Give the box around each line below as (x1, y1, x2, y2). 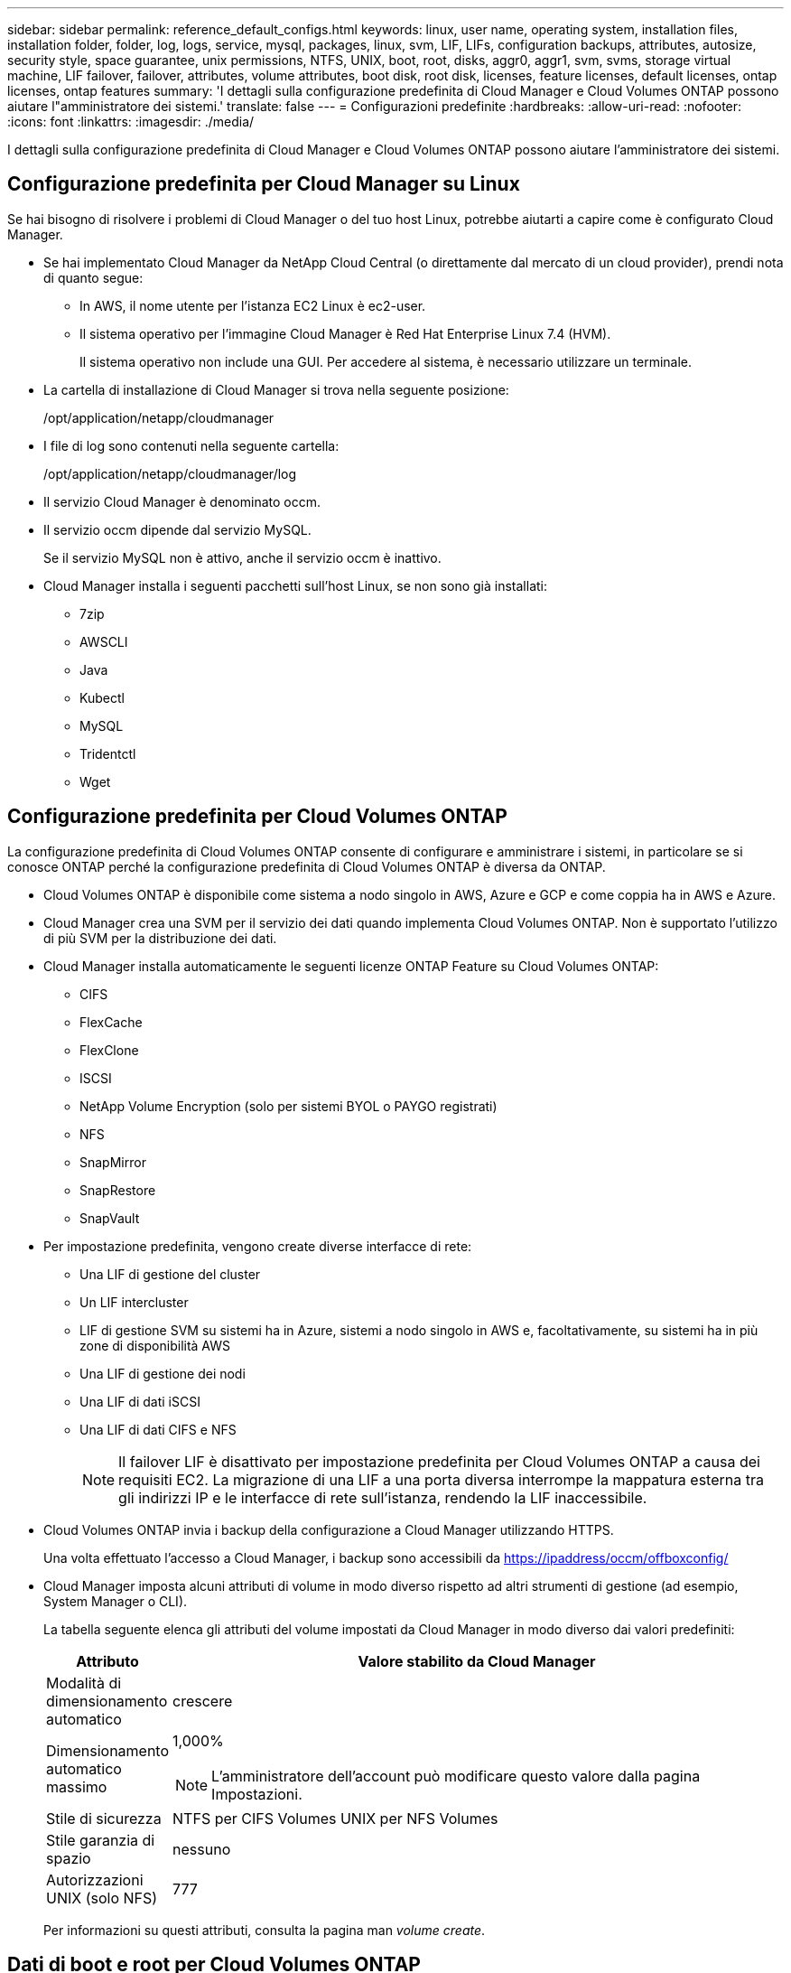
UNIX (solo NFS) (46, 1888, 158, 1907)
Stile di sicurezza (46, 1809, 162, 1828)
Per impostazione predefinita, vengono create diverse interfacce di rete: (43, 1238, 472, 1254)
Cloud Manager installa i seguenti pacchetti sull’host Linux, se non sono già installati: (43, 577, 548, 594)
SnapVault (79, 1210, 140, 1226)
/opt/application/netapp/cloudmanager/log (43, 465, 297, 482)
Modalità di (46, 1673, 122, 1692)
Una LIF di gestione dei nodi (79, 1365, 246, 1381)
